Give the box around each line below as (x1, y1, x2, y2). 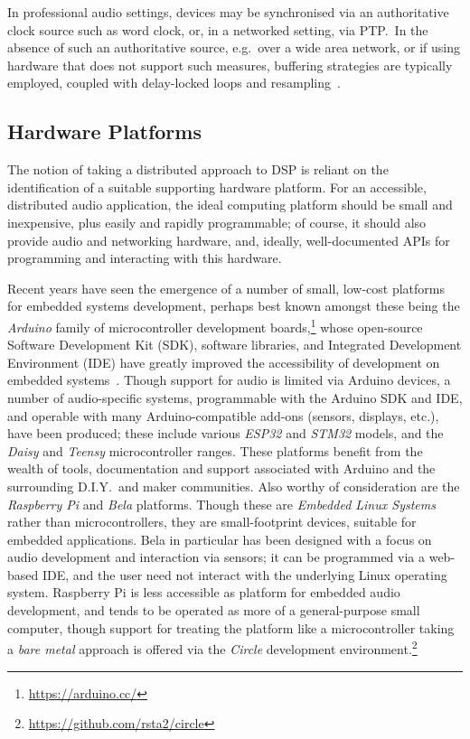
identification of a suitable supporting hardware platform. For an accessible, (7, 177, 427, 196)
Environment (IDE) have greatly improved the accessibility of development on (7, 352, 440, 371)
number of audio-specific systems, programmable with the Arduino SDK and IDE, (7, 388, 463, 407)
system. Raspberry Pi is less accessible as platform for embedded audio (7, 583, 400, 602)
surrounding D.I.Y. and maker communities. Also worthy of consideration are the (7, 476, 460, 495)
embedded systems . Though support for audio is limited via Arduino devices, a (7, 370, 451, 389)
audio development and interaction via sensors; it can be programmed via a (7, 547, 425, 566)
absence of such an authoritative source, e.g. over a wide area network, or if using (7, 38, 461, 57)
